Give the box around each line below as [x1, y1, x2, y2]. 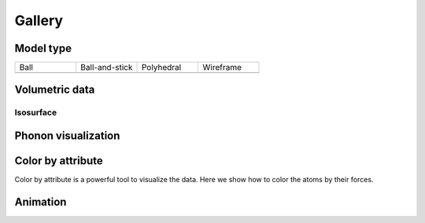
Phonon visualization [14, 130, 120, 143]
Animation [14, 195, 67, 208]
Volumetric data [14, 83, 95, 97]
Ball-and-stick [79, 62, 133, 73]
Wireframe [202, 62, 242, 73]
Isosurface [14, 107, 57, 118]
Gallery [14, 12, 63, 29]
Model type [14, 42, 72, 55]
